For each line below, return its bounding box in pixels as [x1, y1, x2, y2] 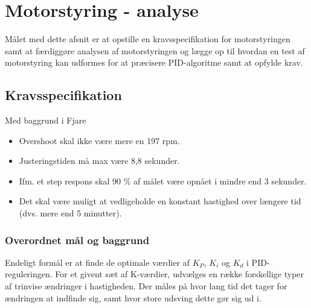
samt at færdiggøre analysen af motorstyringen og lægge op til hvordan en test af [5, 44, 305, 57]
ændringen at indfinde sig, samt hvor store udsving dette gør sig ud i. [5, 291, 261, 304]
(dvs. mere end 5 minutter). [19, 207, 122, 219]
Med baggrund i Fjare [5, 114, 86, 127]
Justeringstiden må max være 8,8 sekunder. [19, 154, 180, 167]
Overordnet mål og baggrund [5, 232, 150, 247]
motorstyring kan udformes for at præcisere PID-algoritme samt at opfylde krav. [5, 56, 303, 69]
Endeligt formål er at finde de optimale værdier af [5, 256, 190, 268]
